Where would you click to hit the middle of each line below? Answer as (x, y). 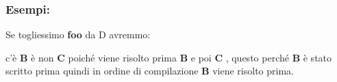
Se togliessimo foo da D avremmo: (78, 35)
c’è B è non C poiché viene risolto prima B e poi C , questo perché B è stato (169, 57)
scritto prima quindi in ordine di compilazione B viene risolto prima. (150, 71)
